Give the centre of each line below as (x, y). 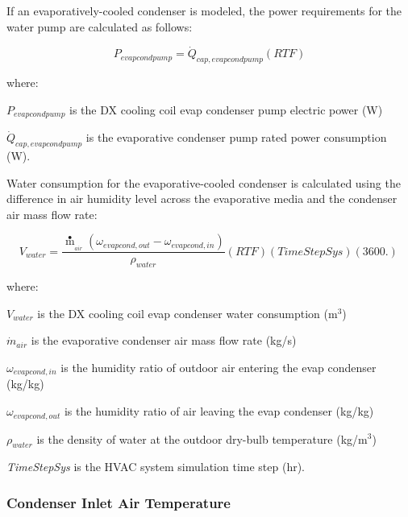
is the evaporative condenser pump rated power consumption (236, 137)
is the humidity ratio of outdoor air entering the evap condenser (219, 368)
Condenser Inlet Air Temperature (119, 502)
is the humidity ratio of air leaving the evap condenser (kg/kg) (219, 411)
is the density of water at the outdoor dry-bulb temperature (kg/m (202, 438)
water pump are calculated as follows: (100, 26)
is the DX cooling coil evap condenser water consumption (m (187, 313)
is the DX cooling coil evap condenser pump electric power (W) (226, 109)
